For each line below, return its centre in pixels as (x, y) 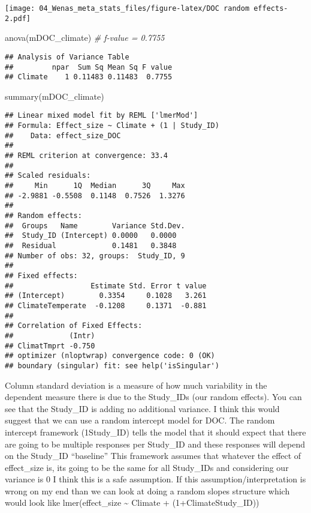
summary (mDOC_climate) (55, 96)
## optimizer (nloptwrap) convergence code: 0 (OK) (110, 356)
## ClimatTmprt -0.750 (50, 346)
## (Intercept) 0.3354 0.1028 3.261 (106, 296)
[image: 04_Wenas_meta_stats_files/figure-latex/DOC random (127, 8)
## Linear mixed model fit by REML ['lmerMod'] (102, 116)
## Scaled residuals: (48, 176)
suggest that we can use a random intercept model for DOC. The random (140, 420)
